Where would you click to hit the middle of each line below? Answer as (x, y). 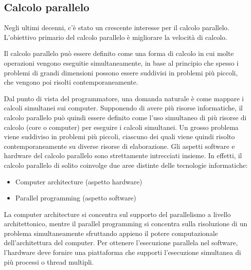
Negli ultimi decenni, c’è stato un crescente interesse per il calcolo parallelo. (117, 27)
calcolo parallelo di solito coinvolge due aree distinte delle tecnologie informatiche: (126, 165)
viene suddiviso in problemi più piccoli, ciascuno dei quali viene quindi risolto (119, 136)
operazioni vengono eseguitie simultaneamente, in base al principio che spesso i (121, 63)
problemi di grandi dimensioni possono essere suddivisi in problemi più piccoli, (121, 72)
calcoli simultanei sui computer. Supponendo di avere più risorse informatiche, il (123, 108)
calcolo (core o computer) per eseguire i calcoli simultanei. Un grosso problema (121, 127)
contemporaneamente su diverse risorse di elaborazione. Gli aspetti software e (119, 146)
